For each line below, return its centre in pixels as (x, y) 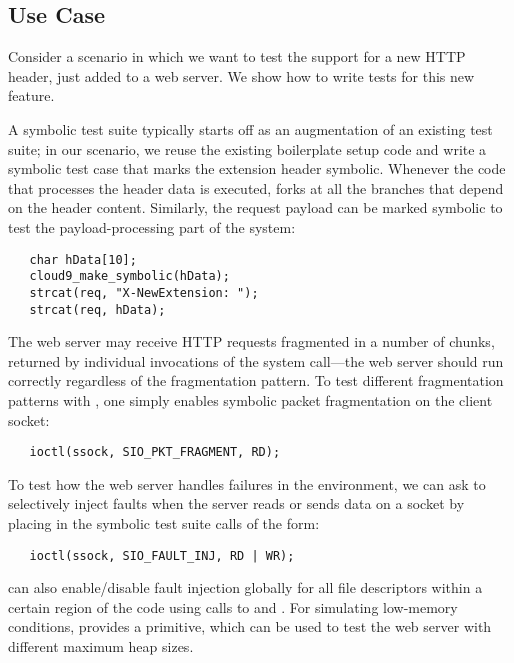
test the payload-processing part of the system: (152, 226)
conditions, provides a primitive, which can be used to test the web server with (250, 626)
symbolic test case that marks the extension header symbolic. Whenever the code (257, 168)
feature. (31, 95)
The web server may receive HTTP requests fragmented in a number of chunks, (251, 341)
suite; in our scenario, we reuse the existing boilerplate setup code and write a (247, 148)
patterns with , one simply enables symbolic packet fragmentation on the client (250, 399)
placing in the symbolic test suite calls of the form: (164, 522)
